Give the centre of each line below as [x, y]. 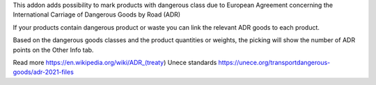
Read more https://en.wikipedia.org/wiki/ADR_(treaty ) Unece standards [115, 62]
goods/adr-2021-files [44, 72]
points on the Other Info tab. [53, 50]
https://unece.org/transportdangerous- [274, 62]
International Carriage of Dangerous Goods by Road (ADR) [97, 15]
